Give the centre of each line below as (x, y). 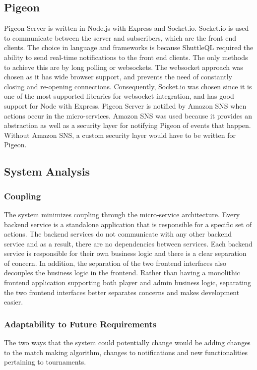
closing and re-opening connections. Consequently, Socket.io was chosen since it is (128, 86)
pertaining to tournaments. (45, 362)
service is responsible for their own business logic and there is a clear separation (125, 253)
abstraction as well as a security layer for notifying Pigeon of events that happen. (128, 125)
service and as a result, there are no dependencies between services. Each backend (128, 243)
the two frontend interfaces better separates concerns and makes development (122, 292)
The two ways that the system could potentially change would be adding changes (127, 342)
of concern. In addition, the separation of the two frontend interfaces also (115, 263)
